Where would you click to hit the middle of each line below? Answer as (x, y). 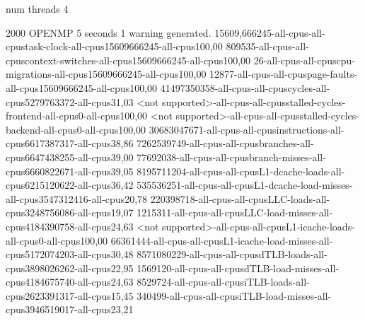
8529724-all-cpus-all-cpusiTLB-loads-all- (223, 282)
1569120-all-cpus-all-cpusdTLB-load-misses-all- (238, 268)
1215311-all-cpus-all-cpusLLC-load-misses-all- (235, 212)
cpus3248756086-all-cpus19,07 (70, 212)
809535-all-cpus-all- (267, 46)
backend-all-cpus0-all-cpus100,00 (76, 129)
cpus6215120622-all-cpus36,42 (70, 185)
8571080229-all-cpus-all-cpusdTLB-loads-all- (232, 254)
